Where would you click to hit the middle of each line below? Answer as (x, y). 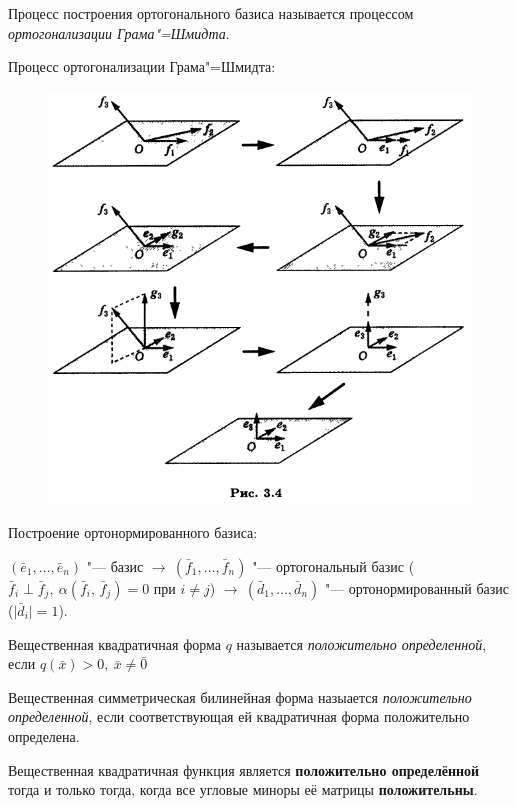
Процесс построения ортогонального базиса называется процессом (211, 13)
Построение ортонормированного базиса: (133, 532)
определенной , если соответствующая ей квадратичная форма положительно (239, 716)
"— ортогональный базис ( (333, 566)
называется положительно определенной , (361, 643)
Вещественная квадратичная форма (114, 643)
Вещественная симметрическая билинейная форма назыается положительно (240, 696)
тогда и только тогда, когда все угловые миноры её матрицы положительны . (243, 789)
